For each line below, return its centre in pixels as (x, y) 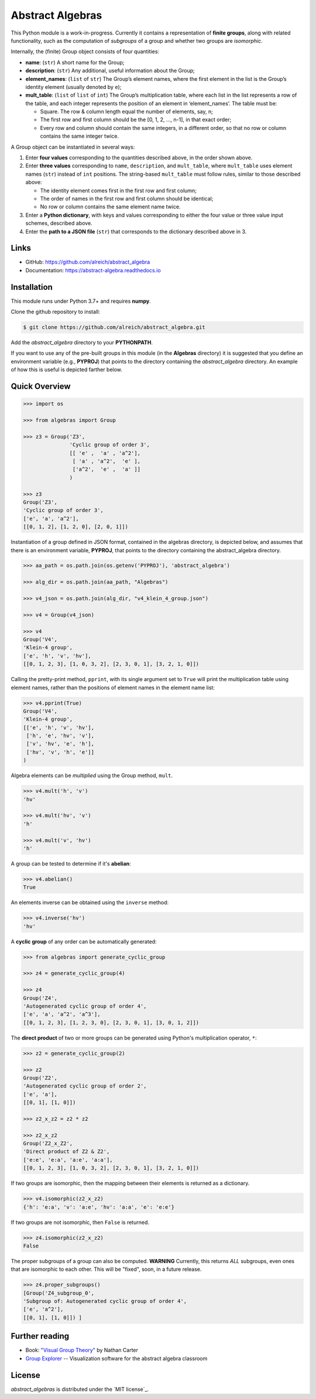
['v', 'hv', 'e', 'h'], (61, 744)
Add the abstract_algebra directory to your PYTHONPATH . (82, 343)
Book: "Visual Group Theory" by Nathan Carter (82, 1350)
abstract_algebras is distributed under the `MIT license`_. (80, 1389)
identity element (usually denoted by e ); (73, 87)
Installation (32, 287)
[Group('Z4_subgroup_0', (59, 1293)
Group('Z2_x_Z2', (48, 1144)
